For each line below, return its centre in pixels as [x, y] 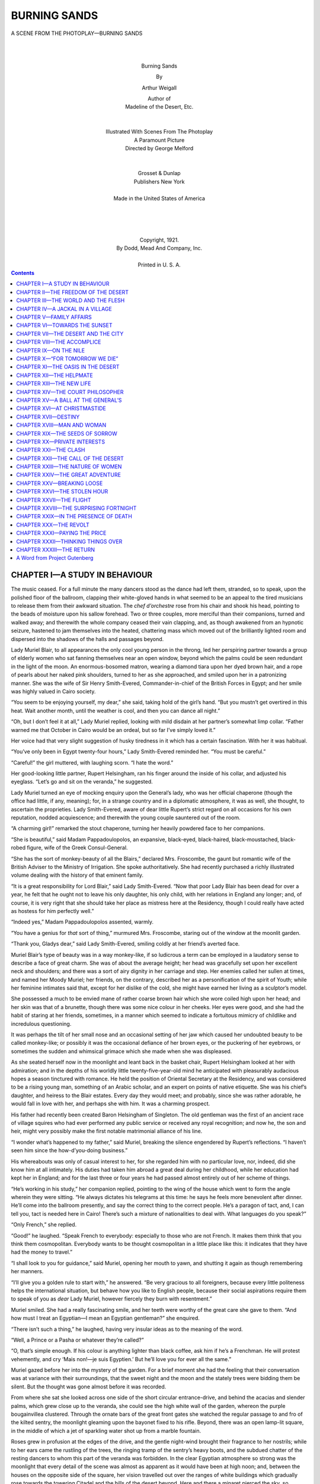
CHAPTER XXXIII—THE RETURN [55, 550]
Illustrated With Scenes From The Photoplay [159, 132]
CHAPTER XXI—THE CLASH [51, 450]
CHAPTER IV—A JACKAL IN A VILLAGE [64, 309]
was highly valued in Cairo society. [53, 691]
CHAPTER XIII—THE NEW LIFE [54, 383]
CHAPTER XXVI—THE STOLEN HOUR [62, 492]
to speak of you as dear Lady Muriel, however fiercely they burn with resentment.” [112, 1299]
